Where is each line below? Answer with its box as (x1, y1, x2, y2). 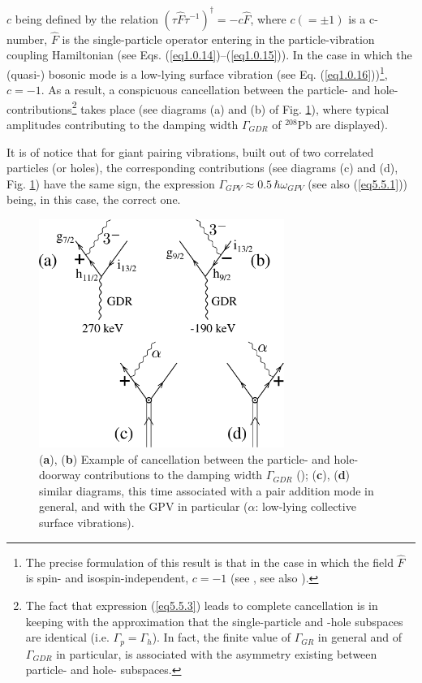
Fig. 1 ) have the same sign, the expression (6, 175, 215, 192)
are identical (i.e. (25, 629, 110, 646)
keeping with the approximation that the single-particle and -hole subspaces (25, 612, 403, 629)
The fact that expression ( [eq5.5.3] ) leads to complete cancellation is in (25, 596, 378, 613)
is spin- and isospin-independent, (25, 569, 189, 586)
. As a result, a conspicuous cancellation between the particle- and (41, 81, 371, 98)
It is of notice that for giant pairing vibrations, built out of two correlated (6, 143, 374, 160)
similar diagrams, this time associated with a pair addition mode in (39, 482, 374, 499)
